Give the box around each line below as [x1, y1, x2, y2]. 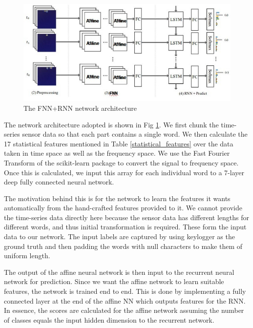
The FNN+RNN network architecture [23, 102, 137, 113]
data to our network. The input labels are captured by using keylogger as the [4, 231, 235, 242]
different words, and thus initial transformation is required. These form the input [4, 222, 247, 232]
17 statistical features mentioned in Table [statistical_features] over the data [4, 138, 233, 148]
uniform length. [4, 250, 50, 261]
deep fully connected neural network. [4, 177, 114, 187]
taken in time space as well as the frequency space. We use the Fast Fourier [4, 148, 230, 158]
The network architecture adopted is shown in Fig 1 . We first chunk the [4, 119, 219, 129]
